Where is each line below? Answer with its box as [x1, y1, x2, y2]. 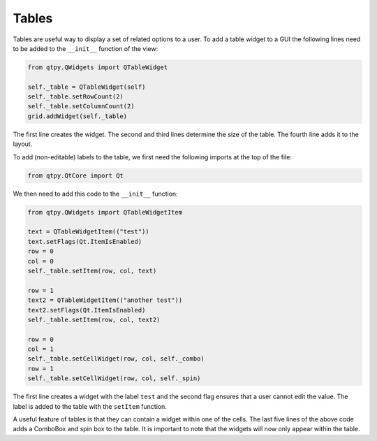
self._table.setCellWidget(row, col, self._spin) [27, 375, 201, 382]
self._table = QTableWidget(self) [27, 82, 146, 91]
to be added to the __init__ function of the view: [13, 44, 158, 52]
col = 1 [27, 345, 54, 353]
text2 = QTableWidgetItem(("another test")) [27, 296, 183, 304]
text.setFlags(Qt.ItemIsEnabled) [27, 238, 142, 245]
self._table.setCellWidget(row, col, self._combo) [27, 355, 205, 363]
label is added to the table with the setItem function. [13, 402, 167, 410]
